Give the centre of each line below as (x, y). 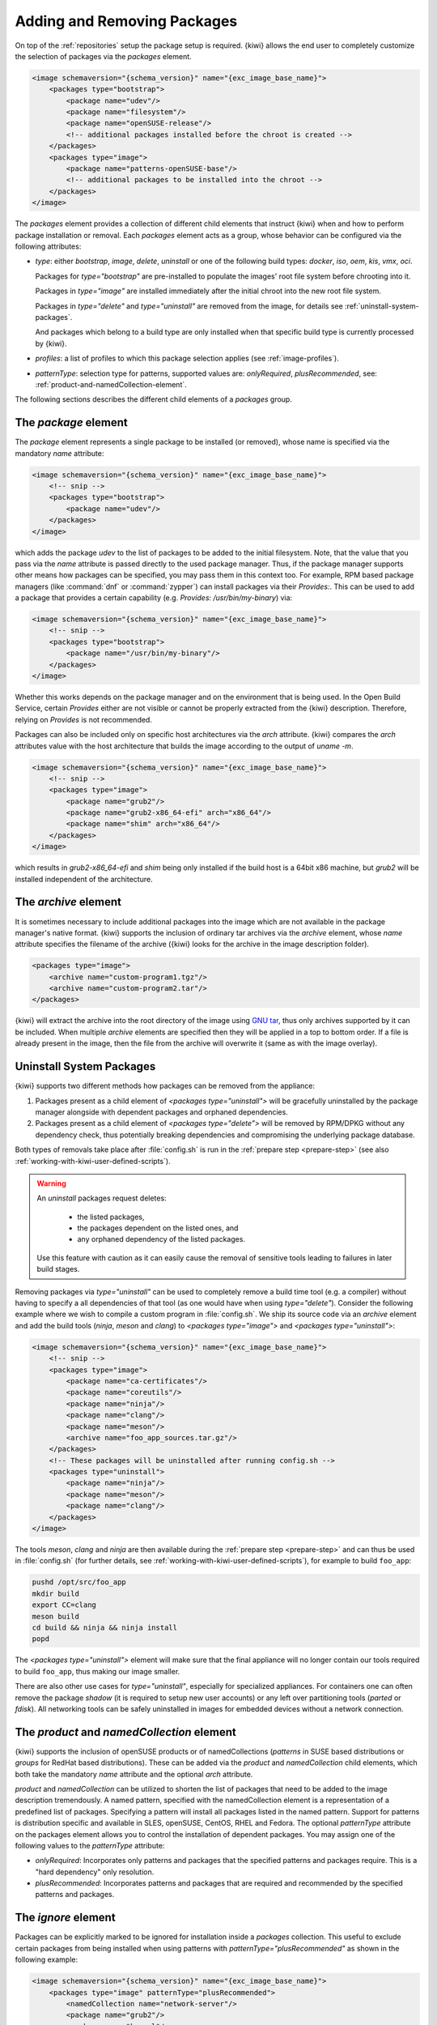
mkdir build (56, 1593)
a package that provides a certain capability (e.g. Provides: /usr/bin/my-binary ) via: (154, 598)
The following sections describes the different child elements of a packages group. (154, 399)
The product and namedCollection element (125, 1732)
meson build (56, 1616)
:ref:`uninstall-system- (382, 306)
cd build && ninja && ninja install (105, 1627)
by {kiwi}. (51, 343)
